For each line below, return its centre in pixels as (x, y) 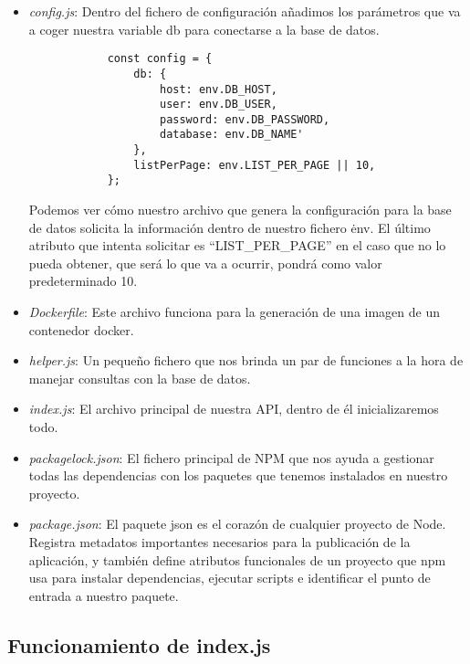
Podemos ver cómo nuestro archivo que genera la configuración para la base (240, 210)
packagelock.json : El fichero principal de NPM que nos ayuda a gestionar (231, 457)
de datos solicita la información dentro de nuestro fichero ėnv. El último (230, 227)
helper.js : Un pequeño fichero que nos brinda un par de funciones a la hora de (246, 360)
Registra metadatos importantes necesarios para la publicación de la (219, 542)
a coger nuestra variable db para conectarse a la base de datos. (204, 29)
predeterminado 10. (83, 281)
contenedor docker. (81, 329)
